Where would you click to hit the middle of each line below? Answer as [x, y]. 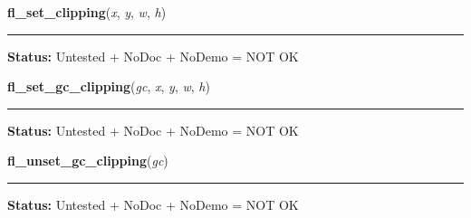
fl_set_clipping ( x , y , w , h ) [87, 12]
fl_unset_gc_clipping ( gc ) [88, 161]
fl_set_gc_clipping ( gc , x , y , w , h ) [109, 86]
